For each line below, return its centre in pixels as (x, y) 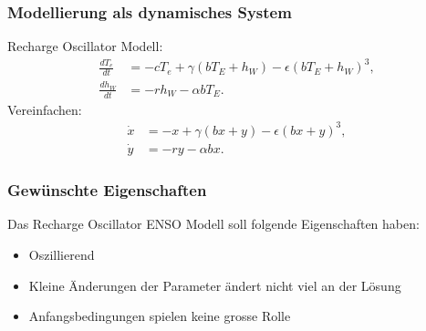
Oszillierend (62, 254)
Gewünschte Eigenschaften (107, 190)
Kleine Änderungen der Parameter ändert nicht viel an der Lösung (215, 285)
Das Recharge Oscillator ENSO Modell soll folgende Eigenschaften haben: (213, 224)
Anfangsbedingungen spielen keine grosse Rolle (160, 316)
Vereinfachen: (45, 109)
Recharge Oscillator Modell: (85, 46)
